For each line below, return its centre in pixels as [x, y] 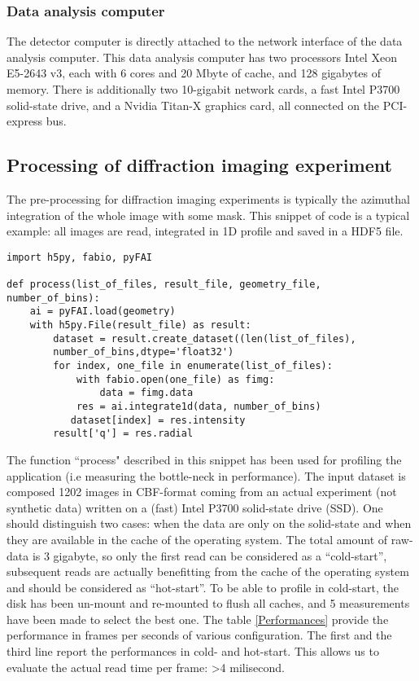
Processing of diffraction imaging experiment [199, 165]
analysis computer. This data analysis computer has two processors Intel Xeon [202, 57]
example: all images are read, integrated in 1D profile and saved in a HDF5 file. [205, 231]
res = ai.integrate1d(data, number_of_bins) [199, 406]
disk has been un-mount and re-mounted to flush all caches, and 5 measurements [208, 603]
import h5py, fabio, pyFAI [79, 257]
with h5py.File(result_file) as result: [140, 325]
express [25, 121]
